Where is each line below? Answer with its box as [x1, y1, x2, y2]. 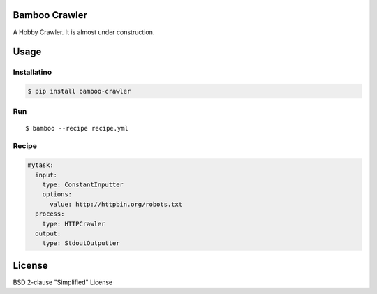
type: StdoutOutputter [42, 240, 120, 247]
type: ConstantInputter [42, 180, 124, 189]
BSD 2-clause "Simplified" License [13, 278, 113, 286]
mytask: [27, 161, 54, 169]
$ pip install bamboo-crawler [27, 87, 131, 96]
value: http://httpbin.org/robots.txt [50, 200, 183, 208]
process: [35, 210, 65, 218]
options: [42, 191, 73, 198]
